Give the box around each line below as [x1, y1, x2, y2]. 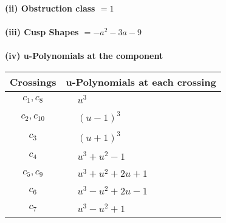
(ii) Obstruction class [5, 2, 95, 14]
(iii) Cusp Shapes [5, 26, 79, 38]
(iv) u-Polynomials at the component [5, 49, 163, 62]
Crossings [10, 74, 56, 89]
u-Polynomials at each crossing [66, 74, 216, 89]
